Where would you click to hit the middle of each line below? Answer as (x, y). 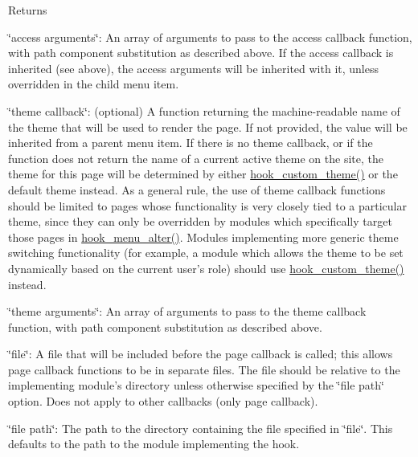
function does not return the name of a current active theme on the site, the (196, 158)
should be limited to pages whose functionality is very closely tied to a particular (207, 205)
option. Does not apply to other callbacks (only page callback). (163, 401)
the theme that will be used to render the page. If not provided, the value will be (208, 126)
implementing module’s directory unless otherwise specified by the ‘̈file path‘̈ (196, 385)
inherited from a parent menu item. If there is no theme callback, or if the (191, 143)
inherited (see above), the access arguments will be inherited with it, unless (193, 68)
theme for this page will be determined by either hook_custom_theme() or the (203, 174)
